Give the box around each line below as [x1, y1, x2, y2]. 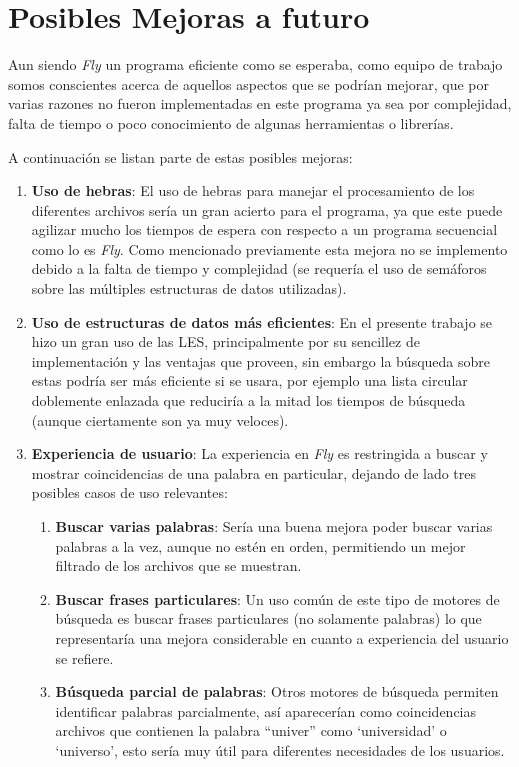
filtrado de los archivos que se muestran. [55, 555, 302, 576]
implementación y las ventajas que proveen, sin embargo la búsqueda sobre [31, 350, 491, 371]
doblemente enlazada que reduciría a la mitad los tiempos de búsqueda [31, 390, 466, 411]
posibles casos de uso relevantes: [31, 482, 228, 503]
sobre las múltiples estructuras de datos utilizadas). [31, 278, 347, 299]
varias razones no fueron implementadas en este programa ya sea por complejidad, [8, 93, 512, 114]
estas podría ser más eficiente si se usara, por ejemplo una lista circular [31, 370, 468, 391]
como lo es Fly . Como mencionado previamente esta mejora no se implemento [31, 238, 508, 259]
